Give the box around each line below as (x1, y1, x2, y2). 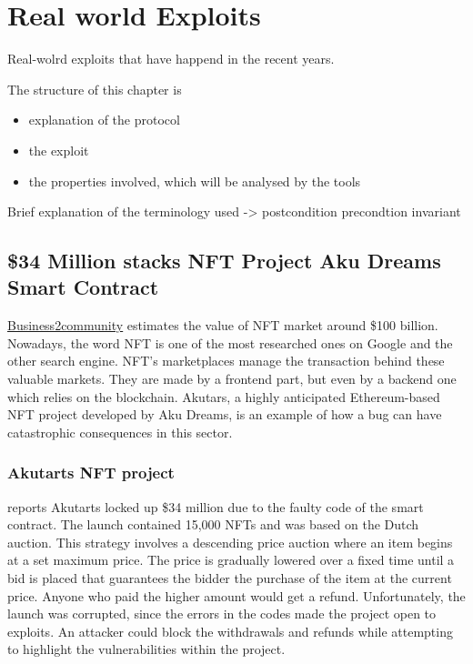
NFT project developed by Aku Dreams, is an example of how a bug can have (7, 405, 442, 424)
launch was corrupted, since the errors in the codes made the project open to (7, 604, 437, 623)
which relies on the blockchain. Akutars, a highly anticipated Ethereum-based (7, 387, 440, 406)
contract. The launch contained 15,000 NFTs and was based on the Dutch (7, 515, 419, 534)
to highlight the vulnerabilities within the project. (7, 639, 286, 659)
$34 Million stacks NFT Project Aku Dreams (7, 246, 441, 275)
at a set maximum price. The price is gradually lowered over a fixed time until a (7, 550, 455, 569)
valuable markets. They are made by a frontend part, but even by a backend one (7, 369, 457, 388)
